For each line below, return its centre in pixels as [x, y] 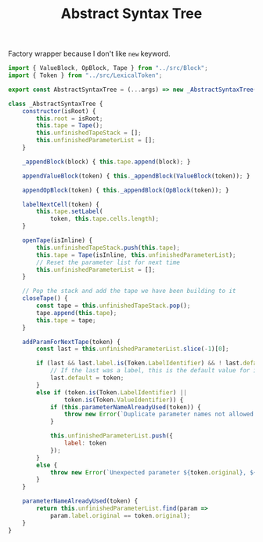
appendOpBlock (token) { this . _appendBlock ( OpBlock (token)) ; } [126, 190]
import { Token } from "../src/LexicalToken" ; [85, 75]
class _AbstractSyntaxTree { [56, 104]
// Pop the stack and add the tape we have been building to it [129, 291]
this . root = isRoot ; [70, 119]
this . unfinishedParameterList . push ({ [112, 436]
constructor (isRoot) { [59, 111]
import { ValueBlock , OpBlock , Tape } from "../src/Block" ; [108, 68]
